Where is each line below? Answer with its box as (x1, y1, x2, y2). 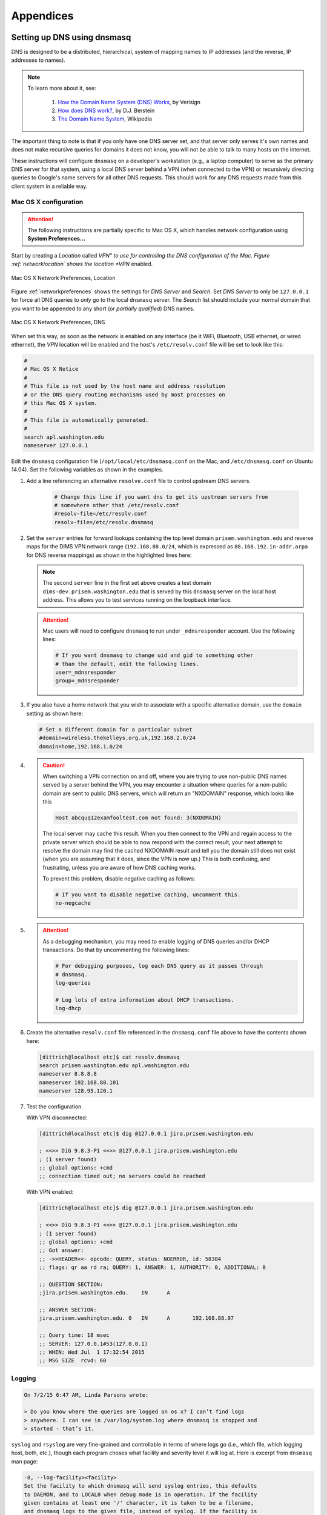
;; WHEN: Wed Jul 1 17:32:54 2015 (39, 1349, 145, 1356)
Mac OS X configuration (11, 198, 84, 206)
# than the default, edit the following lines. (55, 661, 199, 667)
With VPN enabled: (26, 1188, 74, 1196)
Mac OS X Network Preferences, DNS (11, 319, 105, 326)
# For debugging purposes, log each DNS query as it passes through (55, 962, 263, 970)
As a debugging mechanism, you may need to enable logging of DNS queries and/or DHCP (42, 937, 269, 945)
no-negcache (55, 900, 91, 907)
